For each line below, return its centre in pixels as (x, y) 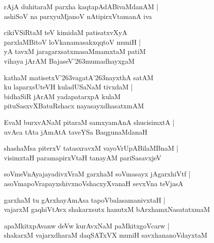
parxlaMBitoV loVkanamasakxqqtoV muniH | (72, 42)
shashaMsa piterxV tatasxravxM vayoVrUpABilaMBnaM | (91, 148)
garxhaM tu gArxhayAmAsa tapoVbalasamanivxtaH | (85, 200)
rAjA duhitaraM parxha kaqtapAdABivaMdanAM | (81, 6)
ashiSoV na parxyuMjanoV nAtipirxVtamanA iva (78, 16)
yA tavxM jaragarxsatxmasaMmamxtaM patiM (75, 51)
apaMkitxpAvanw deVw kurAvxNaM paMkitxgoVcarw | (87, 225)
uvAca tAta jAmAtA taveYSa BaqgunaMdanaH (76, 131)
